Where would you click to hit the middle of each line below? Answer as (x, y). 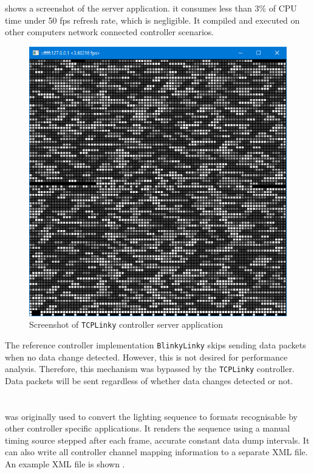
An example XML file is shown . (65, 463)
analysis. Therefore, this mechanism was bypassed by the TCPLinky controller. (150, 369)
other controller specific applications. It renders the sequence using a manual (148, 428)
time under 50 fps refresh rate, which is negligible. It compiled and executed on (152, 20)
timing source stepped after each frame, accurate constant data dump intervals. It (157, 440)
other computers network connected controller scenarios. (110, 32)
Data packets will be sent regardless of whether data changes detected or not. (149, 380)
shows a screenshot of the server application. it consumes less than (128, 8)
